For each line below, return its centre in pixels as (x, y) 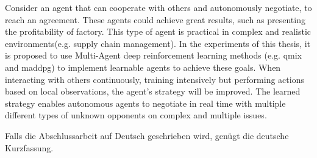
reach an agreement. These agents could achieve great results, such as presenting (155, 19)
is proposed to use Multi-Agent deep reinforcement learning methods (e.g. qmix (153, 55)
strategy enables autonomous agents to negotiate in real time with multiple (145, 103)
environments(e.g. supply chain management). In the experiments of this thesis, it (158, 43)
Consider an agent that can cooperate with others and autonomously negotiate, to (158, 7)
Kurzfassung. (29, 147)
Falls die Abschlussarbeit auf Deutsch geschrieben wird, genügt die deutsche (147, 135)
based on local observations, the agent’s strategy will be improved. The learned (153, 91)
